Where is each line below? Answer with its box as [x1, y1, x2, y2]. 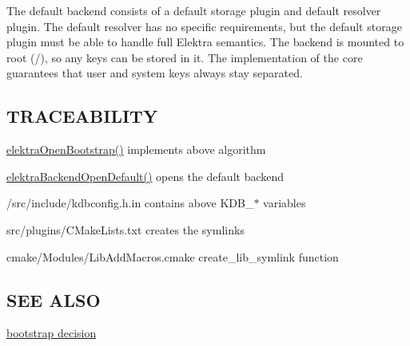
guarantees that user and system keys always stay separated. [6, 65, 303, 81]
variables [263, 195, 306, 211]
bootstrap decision [6, 324, 97, 341]
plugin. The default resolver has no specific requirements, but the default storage [6, 18, 402, 34]
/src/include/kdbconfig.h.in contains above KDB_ [6, 195, 254, 211]
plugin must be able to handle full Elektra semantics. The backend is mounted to [6, 33, 404, 50]
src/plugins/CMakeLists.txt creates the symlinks [6, 221, 245, 238]
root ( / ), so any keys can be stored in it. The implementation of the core [6, 49, 363, 65]
